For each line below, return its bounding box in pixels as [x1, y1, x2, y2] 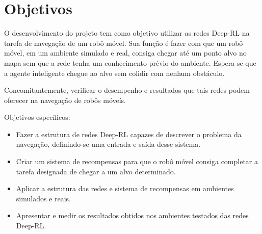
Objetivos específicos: [4, 112, 70, 122]
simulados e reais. [16, 193, 71, 203]
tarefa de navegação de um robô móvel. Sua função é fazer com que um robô [4, 37, 243, 48]
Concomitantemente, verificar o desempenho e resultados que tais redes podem [4, 85, 250, 95]
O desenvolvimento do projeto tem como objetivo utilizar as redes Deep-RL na [4, 28, 250, 38]
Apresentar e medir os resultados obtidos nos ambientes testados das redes [16, 210, 249, 221]
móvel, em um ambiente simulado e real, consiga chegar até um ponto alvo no [4, 47, 247, 58]
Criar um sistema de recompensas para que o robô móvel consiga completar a [16, 156, 258, 167]
